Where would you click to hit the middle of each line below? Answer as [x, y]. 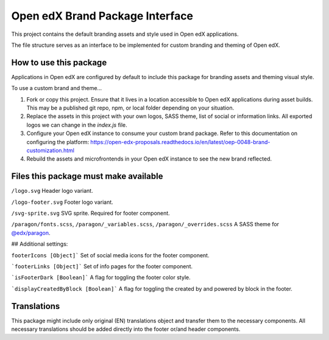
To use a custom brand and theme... [57, 88]
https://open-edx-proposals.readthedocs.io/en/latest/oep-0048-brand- [180, 142]
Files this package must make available [87, 176]
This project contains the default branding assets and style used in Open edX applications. [125, 34]
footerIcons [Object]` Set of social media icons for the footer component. [110, 255]
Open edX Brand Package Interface [102, 16]
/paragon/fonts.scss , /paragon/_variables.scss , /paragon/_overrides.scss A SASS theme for [145, 224]
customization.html [50, 150]
